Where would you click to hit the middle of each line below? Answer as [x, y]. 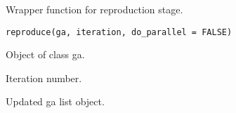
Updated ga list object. [55, 101]
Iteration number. [44, 78]
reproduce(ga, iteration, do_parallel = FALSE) [119, 32]
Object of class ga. [45, 54]
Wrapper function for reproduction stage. [94, 9]
